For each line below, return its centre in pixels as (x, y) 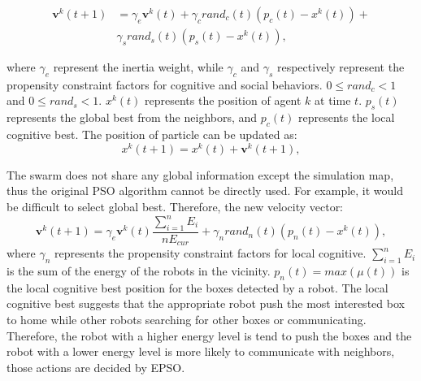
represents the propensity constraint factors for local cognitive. (210, 253)
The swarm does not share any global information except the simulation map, (200, 174)
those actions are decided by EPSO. (96, 367)
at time (333, 100)
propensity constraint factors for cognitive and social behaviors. (165, 84)
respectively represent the (341, 67)
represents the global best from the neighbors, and (132, 117)
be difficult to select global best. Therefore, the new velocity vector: (175, 206)
